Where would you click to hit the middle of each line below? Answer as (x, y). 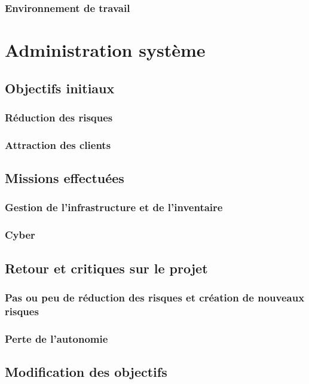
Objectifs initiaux (60, 88)
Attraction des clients (58, 144)
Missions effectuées (65, 178)
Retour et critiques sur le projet (106, 268)
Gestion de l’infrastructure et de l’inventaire (114, 207)
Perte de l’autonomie (56, 338)
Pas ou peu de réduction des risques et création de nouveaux (155, 297)
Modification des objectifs (86, 371)
